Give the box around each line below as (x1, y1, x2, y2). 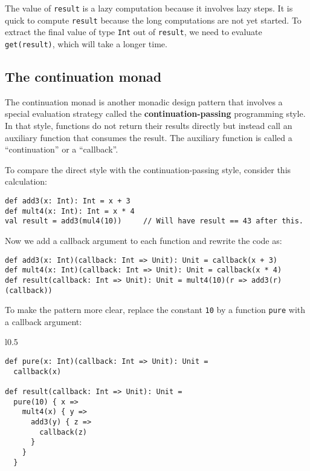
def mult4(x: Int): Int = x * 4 (5, 206, 135, 216)
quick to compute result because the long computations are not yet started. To (5, 13, 302, 26)
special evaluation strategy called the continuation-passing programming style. (5, 107, 306, 120)
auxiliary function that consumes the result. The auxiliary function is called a (5, 131, 292, 143)
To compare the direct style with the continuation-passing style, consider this (5, 163, 291, 176)
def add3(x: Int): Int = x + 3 (5, 196, 131, 205)
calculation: (5, 175, 48, 188)
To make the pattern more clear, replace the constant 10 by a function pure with (5, 303, 306, 316)
